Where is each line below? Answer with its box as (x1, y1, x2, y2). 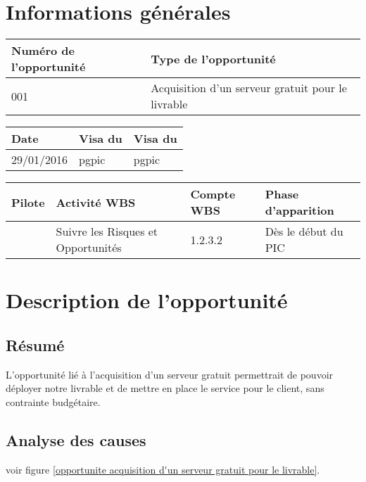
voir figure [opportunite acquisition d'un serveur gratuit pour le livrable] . (6, 462, 320, 476)
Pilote (11, 194, 45, 210)
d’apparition (265, 202, 334, 219)
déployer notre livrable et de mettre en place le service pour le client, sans (6, 381, 324, 395)
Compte (190, 186, 236, 203)
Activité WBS (56, 194, 136, 210)
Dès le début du (265, 223, 343, 240)
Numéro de (11, 42, 75, 59)
